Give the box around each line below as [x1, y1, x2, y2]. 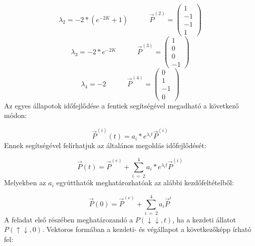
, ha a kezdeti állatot [172, 214, 236, 224]
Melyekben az [4, 177, 46, 188]
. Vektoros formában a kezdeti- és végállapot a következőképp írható [42, 224, 251, 234]
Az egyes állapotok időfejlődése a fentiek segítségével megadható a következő [4, 100, 239, 110]
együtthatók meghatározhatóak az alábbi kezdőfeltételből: [56, 177, 234, 188]
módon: [4, 110, 27, 120]
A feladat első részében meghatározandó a [4, 214, 133, 224]
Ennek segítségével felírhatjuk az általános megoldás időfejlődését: [4, 140, 206, 151]
